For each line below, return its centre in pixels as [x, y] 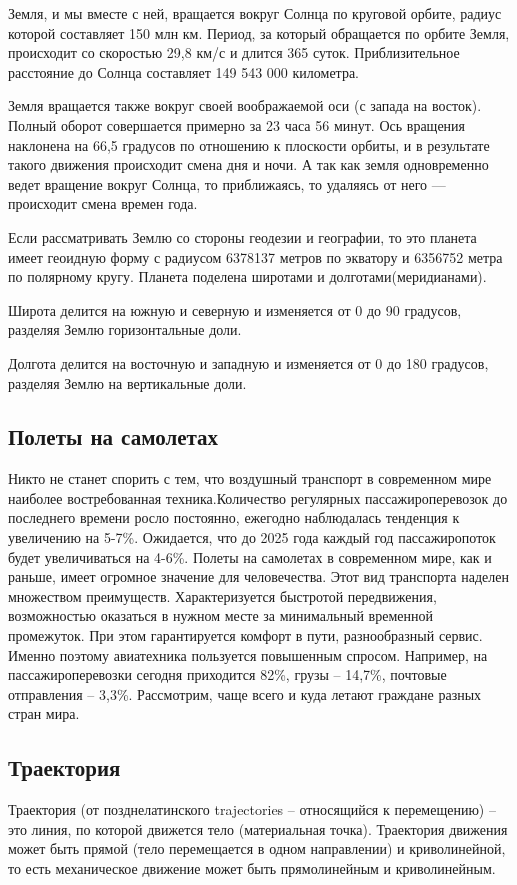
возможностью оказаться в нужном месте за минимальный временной [220, 615]
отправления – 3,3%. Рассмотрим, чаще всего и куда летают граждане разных [245, 693]
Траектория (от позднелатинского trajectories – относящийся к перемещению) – [252, 809]
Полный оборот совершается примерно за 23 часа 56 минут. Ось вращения [237, 124]
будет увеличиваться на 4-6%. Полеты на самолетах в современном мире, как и [250, 556]
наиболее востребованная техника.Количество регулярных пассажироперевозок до [258, 497]
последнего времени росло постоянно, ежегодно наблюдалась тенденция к [234, 517]
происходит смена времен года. [103, 203]
